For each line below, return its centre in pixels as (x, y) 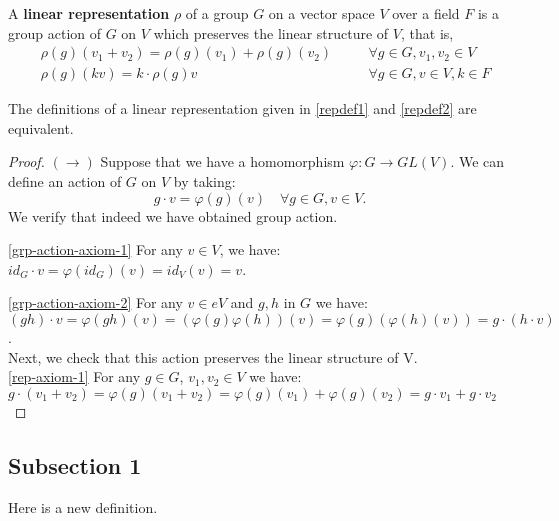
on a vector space (321, 13)
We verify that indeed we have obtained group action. (173, 215)
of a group (217, 13)
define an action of (65, 181)
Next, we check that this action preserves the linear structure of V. (213, 356)
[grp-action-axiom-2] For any (95, 302)
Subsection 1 (75, 464)
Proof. (26, 161)
